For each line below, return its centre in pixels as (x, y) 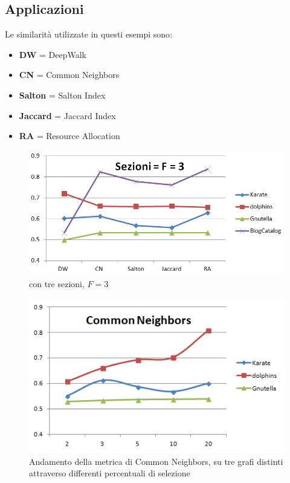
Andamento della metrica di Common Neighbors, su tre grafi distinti (156, 461)
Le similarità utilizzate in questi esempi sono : (89, 34)
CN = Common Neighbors (69, 75)
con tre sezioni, (57, 283)
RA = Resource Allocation (69, 136)
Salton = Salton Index (62, 95)
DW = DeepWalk (53, 54)
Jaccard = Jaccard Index (67, 115)
